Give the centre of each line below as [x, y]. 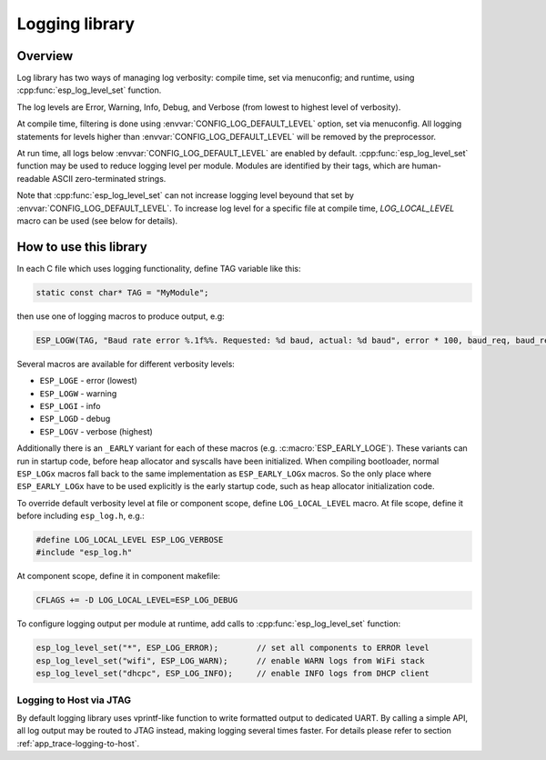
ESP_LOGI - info [70, 405]
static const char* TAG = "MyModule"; [122, 292]
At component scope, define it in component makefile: [119, 576]
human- [426, 166]
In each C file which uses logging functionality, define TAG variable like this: [159, 268]
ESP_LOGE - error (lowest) [89, 381]
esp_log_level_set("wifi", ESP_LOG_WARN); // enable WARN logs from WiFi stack [230, 660]
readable [33, 178]
